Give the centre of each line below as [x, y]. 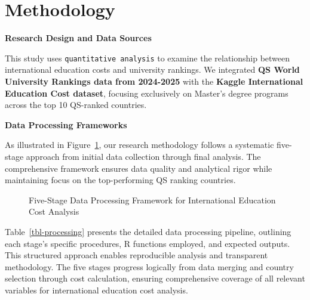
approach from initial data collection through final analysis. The [143, 156]
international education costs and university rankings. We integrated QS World [152, 69]
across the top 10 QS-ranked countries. [76, 105]
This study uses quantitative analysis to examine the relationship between [148, 58]
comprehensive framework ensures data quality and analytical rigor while [139, 168]
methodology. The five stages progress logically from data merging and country [149, 266]
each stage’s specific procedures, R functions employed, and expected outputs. [148, 243]
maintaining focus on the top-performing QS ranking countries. [120, 180]
